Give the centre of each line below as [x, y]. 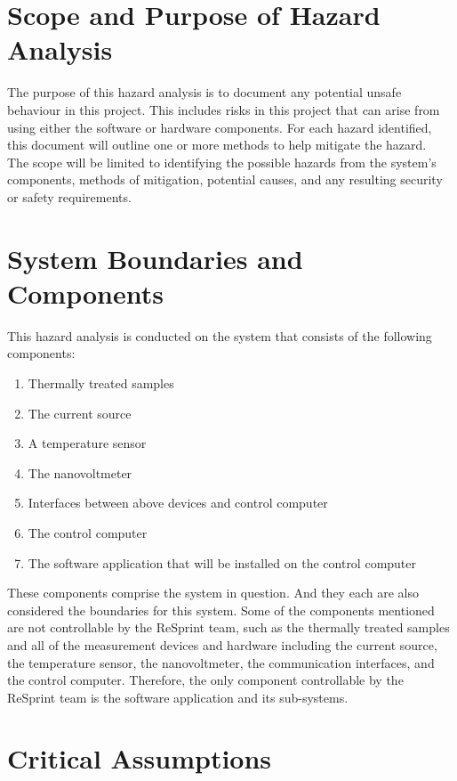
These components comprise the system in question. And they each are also [213, 593]
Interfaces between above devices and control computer [178, 503]
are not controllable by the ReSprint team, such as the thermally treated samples [228, 627]
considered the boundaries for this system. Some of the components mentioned [221, 610]
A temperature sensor [87, 443]
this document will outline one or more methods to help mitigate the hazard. [217, 145]
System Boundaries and [155, 258]
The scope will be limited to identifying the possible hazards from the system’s [222, 162]
